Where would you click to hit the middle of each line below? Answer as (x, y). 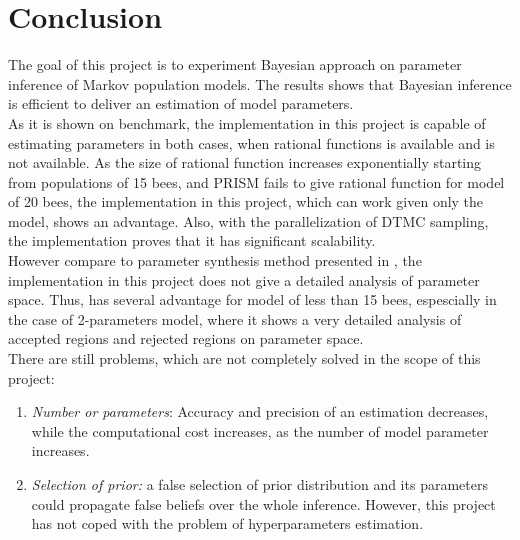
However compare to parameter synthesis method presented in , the (215, 260)
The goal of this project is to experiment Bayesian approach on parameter (235, 64)
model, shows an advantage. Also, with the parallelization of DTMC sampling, (248, 220)
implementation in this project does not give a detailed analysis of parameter (244, 279)
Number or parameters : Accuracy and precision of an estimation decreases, (260, 411)
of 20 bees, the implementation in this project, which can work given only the (246, 201)
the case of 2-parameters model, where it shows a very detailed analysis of (235, 318)
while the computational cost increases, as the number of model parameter (260, 430)
